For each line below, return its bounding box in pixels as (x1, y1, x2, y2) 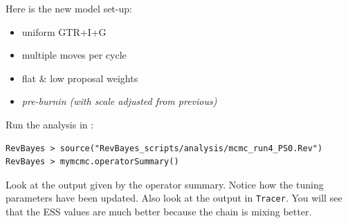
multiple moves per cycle (21, 48, 127, 62)
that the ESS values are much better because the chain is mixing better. (6, 204, 312, 218)
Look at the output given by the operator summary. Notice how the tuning (6, 177, 324, 191)
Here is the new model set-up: (6, 1, 132, 15)
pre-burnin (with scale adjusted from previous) (21, 94, 217, 108)
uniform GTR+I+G (21, 24, 107, 39)
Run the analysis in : (6, 117, 94, 131)
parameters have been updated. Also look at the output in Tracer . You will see (6, 191, 342, 205)
